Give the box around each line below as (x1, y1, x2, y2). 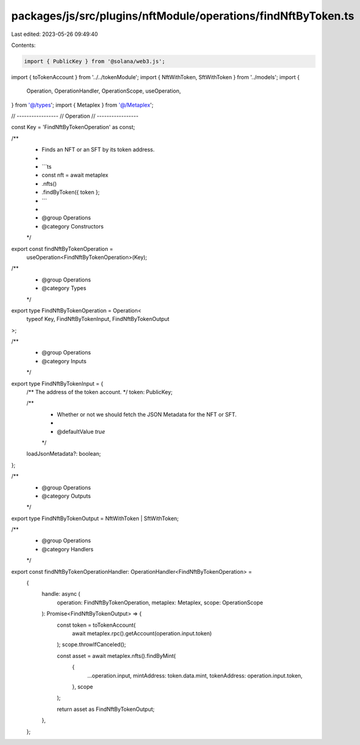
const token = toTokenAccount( (57, 621, 136, 629)
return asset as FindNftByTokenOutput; (57, 705, 155, 713)
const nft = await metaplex (41, 171, 109, 179)
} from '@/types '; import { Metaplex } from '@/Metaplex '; (11, 101, 154, 108)
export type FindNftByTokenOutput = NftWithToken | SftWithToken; (11, 515, 179, 522)
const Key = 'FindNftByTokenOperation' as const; (11, 124, 135, 131)
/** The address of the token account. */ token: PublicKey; (26, 389, 173, 396)
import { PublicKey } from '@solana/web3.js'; (24, 58, 165, 65)
